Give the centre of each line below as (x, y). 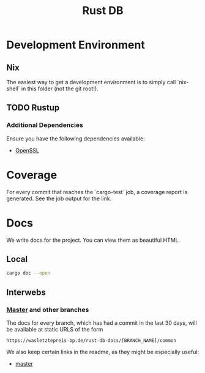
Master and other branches (48, 310)
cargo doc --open (28, 273)
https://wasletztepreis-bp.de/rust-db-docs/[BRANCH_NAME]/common (91, 340)
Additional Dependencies (45, 125)
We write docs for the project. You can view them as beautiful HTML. (93, 240)
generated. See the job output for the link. (59, 198)
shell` (13, 89)
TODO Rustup (33, 108)
